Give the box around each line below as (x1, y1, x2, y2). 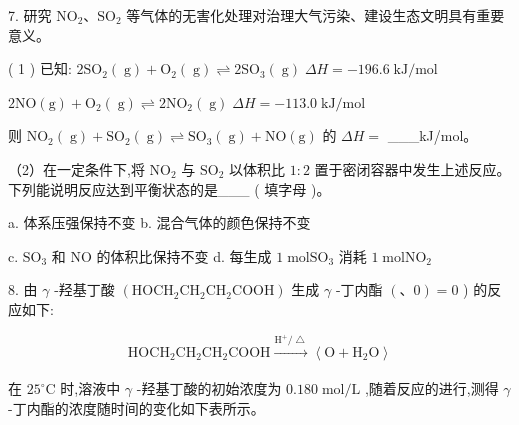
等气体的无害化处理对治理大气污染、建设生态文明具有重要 (126, 5, 505, 25)
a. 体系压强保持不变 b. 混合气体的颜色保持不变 (8, 212, 311, 233)
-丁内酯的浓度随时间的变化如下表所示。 (8, 397, 265, 418)
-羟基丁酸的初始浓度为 (136, 378, 282, 399)
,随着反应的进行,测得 (364, 378, 499, 399)
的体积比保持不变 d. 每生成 (96, 245, 272, 266)
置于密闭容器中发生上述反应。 (314, 158, 511, 179)
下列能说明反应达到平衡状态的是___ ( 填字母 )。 (8, 178, 331, 199)
